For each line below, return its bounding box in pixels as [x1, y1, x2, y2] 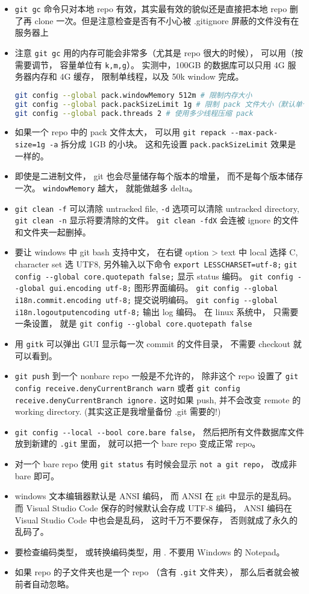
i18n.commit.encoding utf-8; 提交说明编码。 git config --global [14, 293, 278, 305]
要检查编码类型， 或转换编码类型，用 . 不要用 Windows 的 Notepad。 [14, 545, 285, 558]
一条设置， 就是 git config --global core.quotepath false [14, 317, 252, 330]
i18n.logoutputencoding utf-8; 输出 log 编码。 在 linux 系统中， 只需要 [14, 305, 299, 318]
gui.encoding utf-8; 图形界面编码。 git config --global [49, 281, 278, 294]
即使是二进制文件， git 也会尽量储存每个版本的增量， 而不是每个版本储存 [14, 170, 304, 182]
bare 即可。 [14, 469, 59, 482]
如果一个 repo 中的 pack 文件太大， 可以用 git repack [14, 126, 226, 138]
